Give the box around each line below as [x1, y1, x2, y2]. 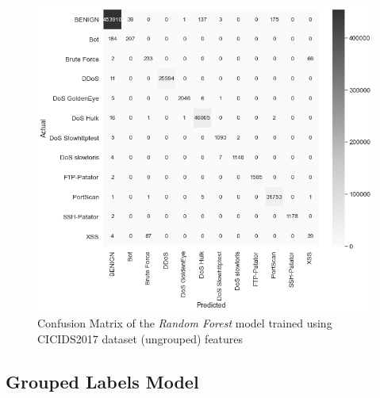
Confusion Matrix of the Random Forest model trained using [37, 315, 332, 331]
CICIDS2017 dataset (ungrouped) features [37, 330, 244, 346]
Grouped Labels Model [6, 369, 199, 393]
